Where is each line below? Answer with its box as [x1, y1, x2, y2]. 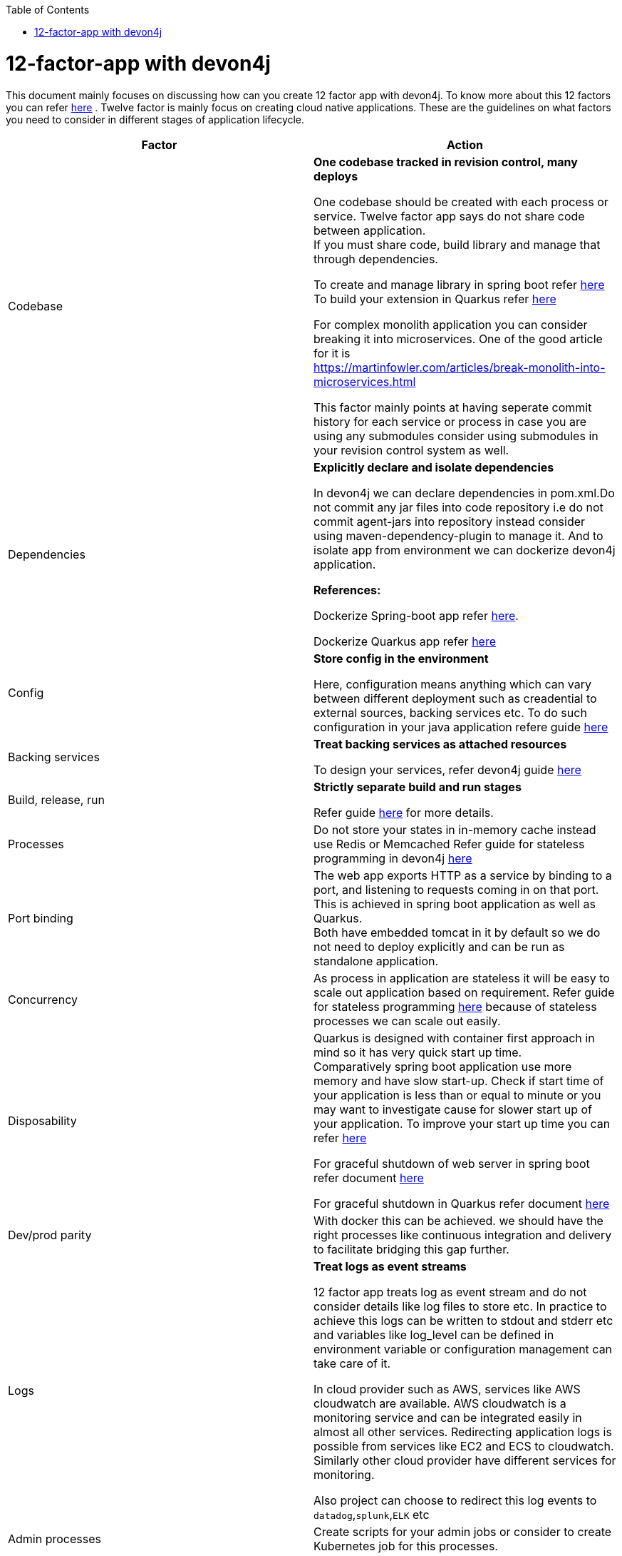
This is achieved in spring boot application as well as [313, 896, 596, 911]
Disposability [8, 1113, 77, 1128]
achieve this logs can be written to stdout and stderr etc [313, 1313, 613, 1328]
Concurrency [8, 992, 78, 1007]
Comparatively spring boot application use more [313, 1059, 572, 1074]
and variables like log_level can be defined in [313, 1327, 554, 1342]
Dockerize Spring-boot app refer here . [313, 608, 519, 623]
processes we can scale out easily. [313, 1013, 501, 1028]
